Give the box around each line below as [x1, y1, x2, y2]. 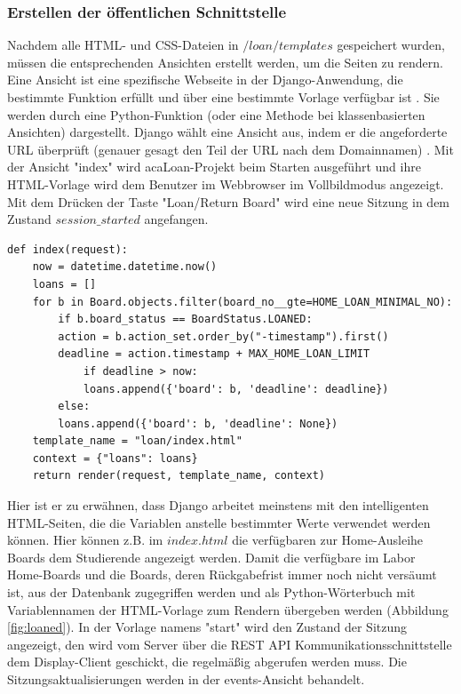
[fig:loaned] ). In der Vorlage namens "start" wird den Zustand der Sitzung [7, 618, 408, 636]
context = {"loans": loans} [32, 451, 198, 465]
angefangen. [144, 210, 209, 228]
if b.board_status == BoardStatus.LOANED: [58, 313, 313, 326]
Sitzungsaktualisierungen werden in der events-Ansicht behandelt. [7, 670, 365, 688]
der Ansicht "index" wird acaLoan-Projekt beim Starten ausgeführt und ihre [7, 157, 421, 176]
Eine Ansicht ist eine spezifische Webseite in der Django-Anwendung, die [7, 70, 403, 89]
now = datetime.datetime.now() [32, 260, 218, 274]
